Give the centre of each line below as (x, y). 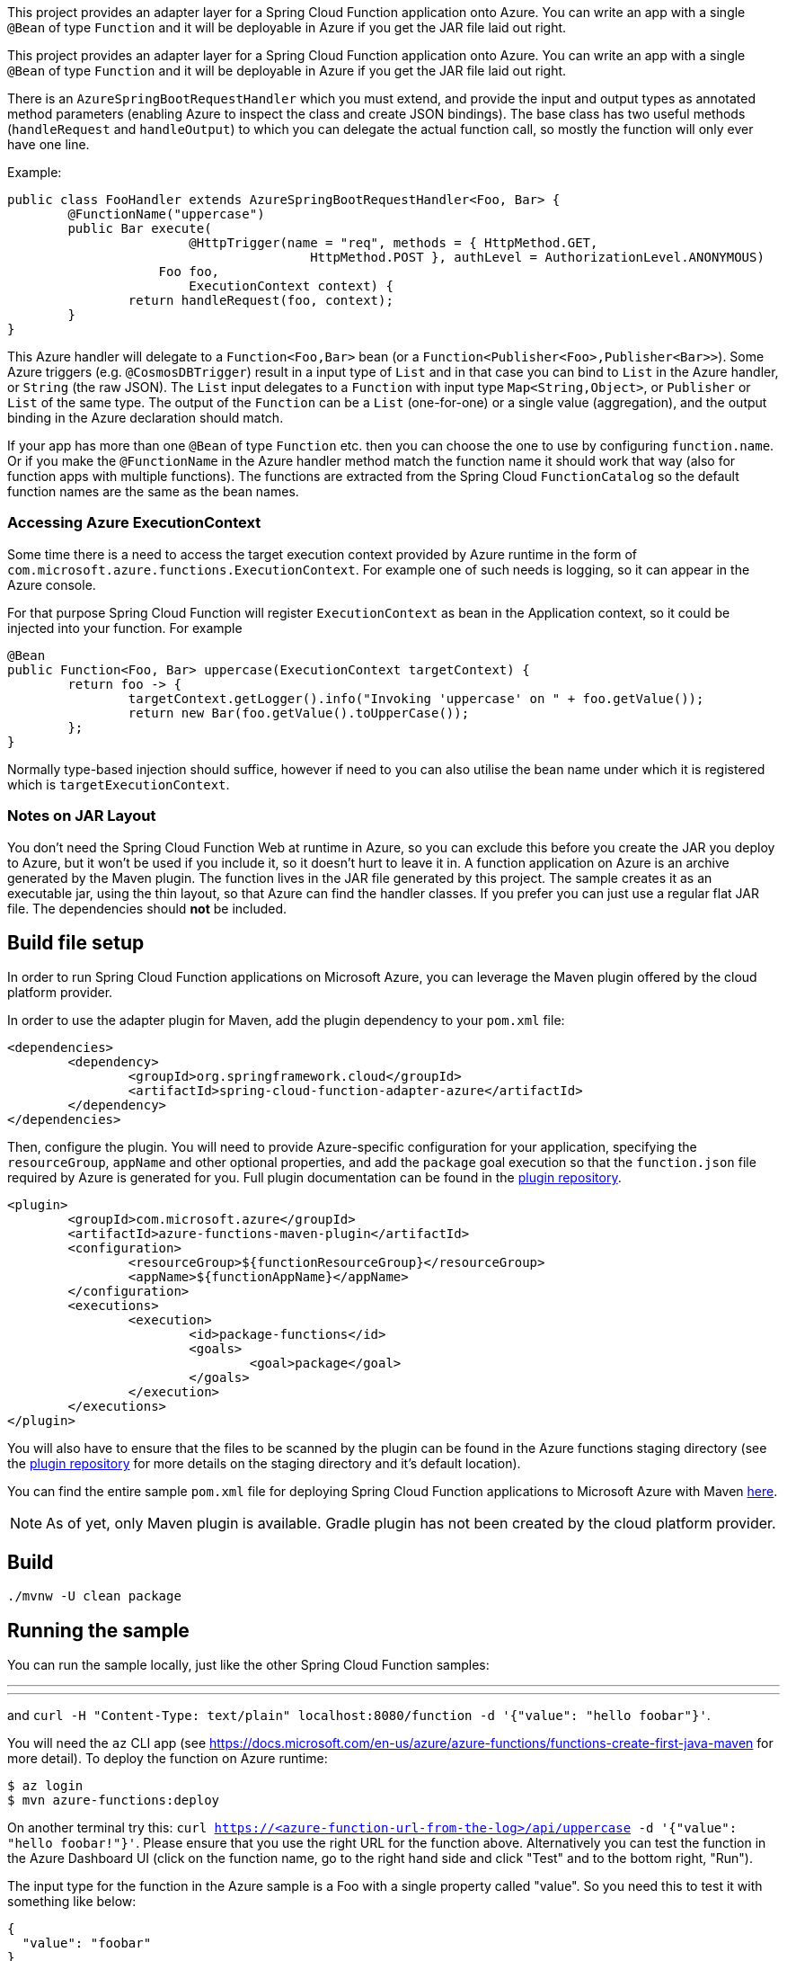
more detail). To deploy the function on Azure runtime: (168, 1759)
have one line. (49, 144)
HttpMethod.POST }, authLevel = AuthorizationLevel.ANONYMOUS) (537, 257)
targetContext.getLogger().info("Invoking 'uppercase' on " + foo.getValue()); (416, 698)
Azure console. (52, 584)
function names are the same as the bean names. (153, 491)
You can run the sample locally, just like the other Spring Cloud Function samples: (248, 1665)
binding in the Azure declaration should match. (146, 418)
